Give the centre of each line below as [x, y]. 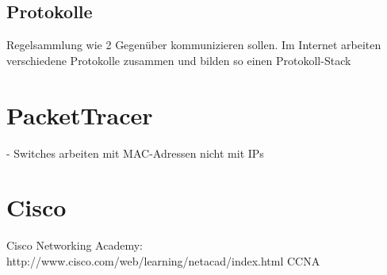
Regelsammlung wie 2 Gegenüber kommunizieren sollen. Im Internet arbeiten [194, 45]
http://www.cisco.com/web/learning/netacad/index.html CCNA [163, 260]
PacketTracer [80, 115]
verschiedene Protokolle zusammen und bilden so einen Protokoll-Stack [179, 60]
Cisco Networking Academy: [75, 245]
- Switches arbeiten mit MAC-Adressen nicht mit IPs [135, 153]
